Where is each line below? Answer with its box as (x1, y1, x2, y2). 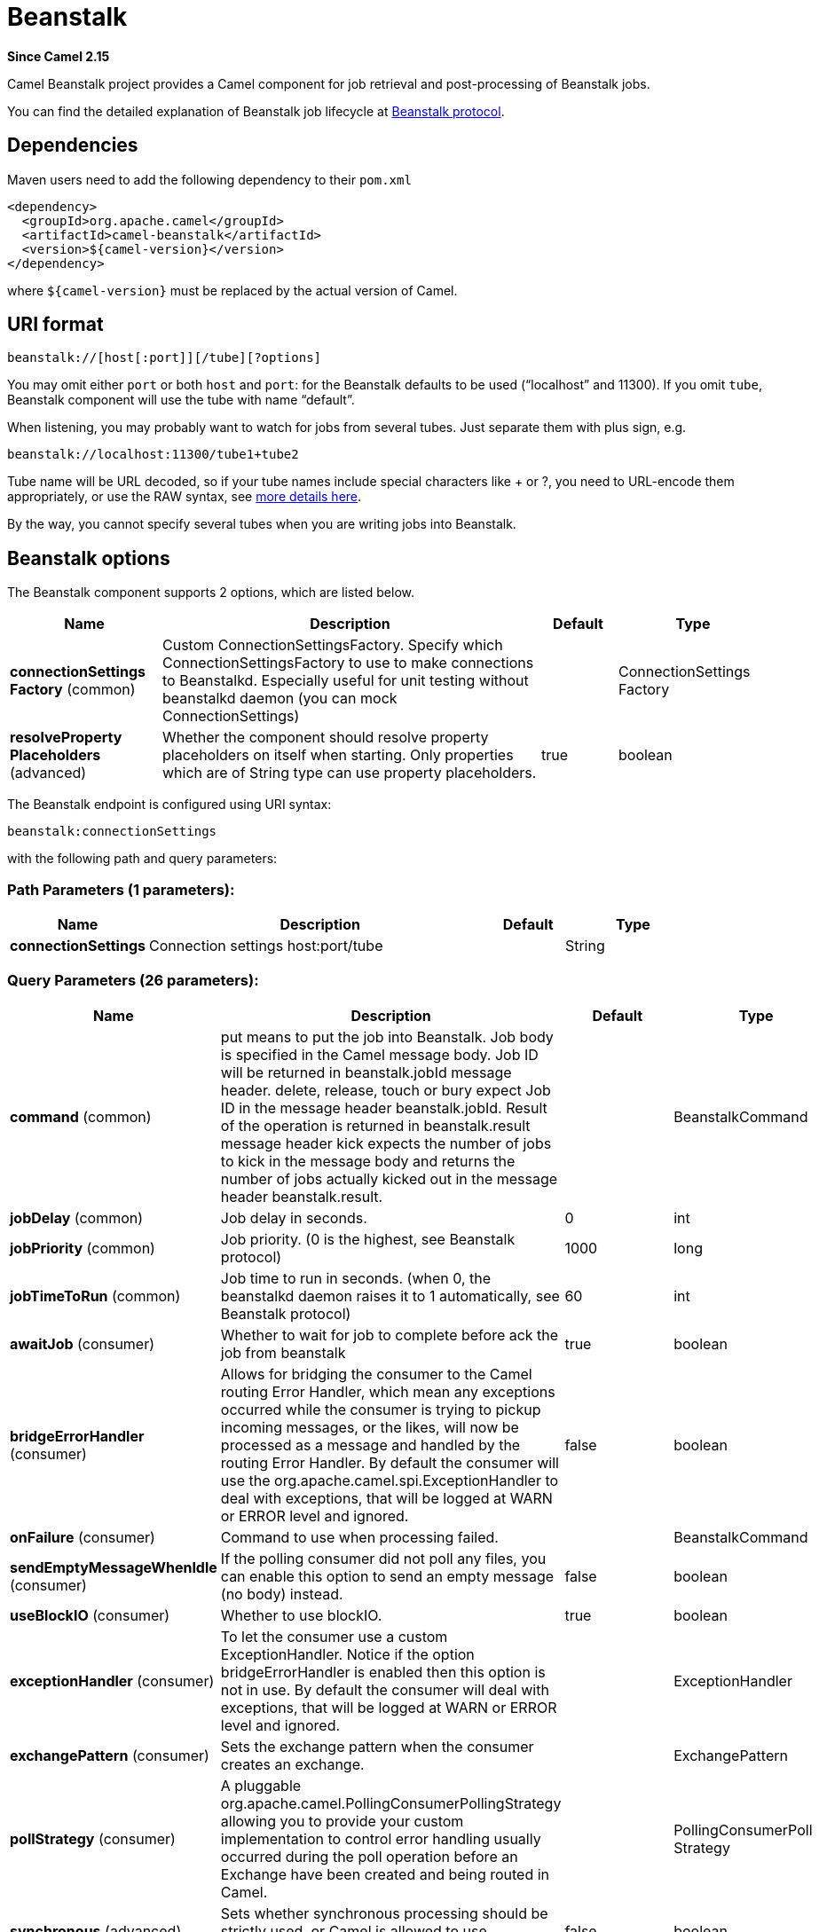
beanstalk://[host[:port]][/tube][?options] (7, 350, 322, 365)
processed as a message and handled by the (220, 1435, 521, 1454)
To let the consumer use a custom (220, 1627, 448, 1645)
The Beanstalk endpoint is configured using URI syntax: (7, 797, 332, 813)
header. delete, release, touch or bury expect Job (220, 1080, 551, 1099)
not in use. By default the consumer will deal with (220, 1680, 549, 1699)
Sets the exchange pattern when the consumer (220, 1737, 534, 1755)
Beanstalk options (7, 546, 170, 569)
